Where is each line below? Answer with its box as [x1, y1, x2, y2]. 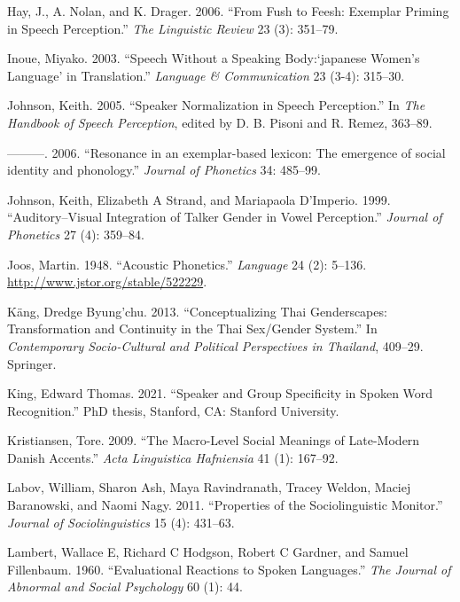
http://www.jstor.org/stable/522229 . [7, 272, 207, 291]
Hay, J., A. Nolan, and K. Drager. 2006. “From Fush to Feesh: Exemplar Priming [7, 2, 449, 20]
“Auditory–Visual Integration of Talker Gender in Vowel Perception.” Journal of [7, 207, 442, 226]
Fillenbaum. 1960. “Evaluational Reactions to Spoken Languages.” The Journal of [7, 559, 451, 578]
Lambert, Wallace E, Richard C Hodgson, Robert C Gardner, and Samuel [7, 543, 409, 561]
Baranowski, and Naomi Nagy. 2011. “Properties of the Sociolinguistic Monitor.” [7, 496, 443, 514]
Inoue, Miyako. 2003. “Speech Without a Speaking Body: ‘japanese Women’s [7, 49, 420, 67]
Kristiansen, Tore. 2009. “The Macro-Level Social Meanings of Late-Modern [7, 431, 420, 450]
